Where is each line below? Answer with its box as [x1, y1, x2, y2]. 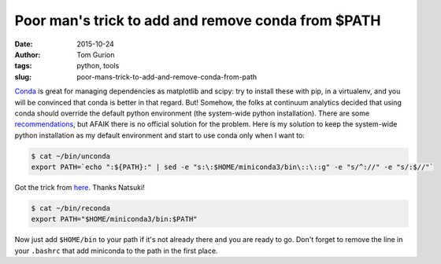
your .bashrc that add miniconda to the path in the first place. [14, 246, 218, 255]
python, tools [76, 61, 120, 71]
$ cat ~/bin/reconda [31, 204, 110, 213]
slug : [14, 71, 31, 82]
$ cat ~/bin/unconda [31, 152, 110, 160]
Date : [14, 39, 33, 49]
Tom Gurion [76, 49, 115, 59]
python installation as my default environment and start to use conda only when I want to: [14, 130, 305, 140]
